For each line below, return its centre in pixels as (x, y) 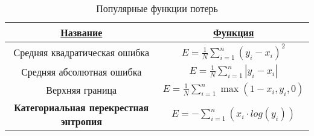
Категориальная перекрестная (82, 107)
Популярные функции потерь (157, 8)
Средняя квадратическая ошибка (82, 52)
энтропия (81, 121)
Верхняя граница (82, 89)
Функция (234, 32)
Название (82, 32)
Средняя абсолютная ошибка (82, 71)
